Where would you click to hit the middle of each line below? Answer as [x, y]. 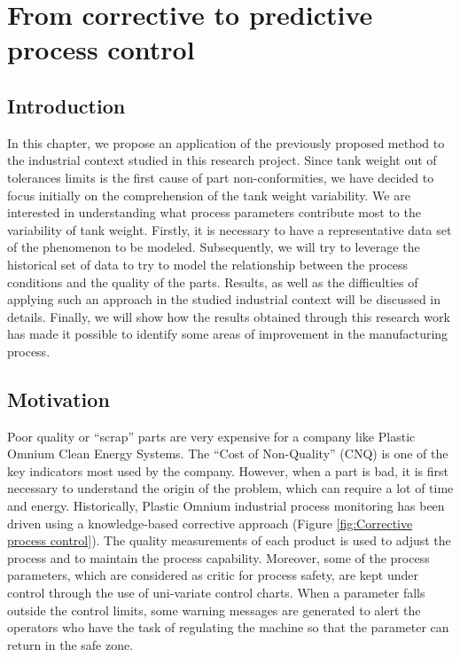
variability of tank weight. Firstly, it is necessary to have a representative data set [230, 229]
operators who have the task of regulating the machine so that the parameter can [228, 627]
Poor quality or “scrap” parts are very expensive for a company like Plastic [211, 436]
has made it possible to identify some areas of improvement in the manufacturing [228, 334]
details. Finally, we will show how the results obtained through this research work [229, 316]
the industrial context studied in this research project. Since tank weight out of [222, 160]
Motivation [58, 399]
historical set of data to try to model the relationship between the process [208, 264]
